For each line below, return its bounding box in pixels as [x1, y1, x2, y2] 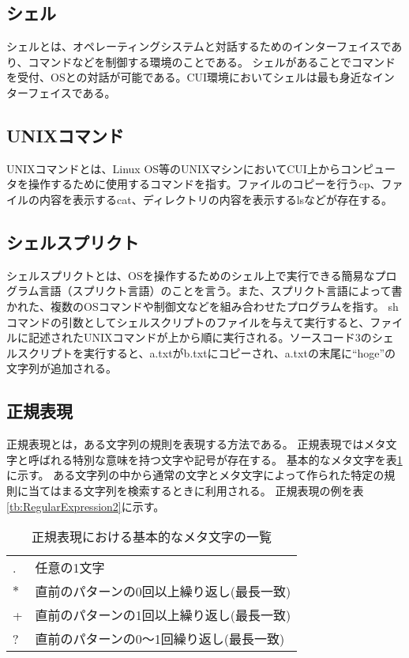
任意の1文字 [35, 558, 105, 577]
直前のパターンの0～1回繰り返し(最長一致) [35, 630, 285, 649]
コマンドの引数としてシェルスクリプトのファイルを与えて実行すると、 [6, 313, 370, 330]
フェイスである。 [28, 84, 116, 100]
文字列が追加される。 [6, 360, 117, 376]
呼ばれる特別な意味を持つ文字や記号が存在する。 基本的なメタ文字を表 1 [28, 451, 403, 467]
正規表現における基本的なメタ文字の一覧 [32, 528, 272, 546]
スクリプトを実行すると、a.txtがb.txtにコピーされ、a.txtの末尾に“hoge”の [17, 344, 396, 361]
